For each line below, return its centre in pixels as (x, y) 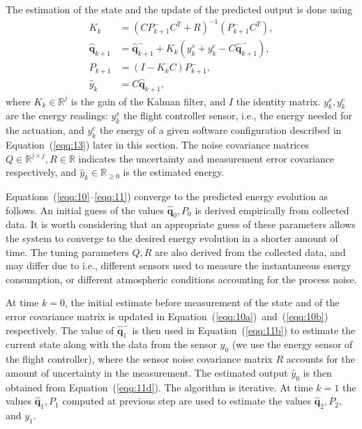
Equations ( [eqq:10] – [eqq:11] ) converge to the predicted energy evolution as (167, 196)
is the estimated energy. (174, 172)
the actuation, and (45, 130)
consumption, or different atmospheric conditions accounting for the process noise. (181, 279)
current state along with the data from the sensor (111, 344)
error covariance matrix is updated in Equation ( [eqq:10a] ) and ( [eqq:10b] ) (167, 316)
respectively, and (41, 172)
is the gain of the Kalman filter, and (148, 101)
